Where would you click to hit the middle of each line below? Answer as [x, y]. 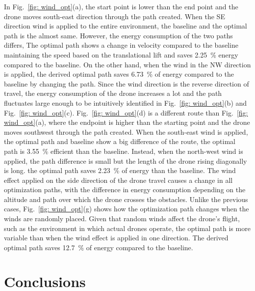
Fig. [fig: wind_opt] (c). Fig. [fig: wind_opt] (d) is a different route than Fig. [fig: [126, 112]
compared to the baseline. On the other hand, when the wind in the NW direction [127, 64]
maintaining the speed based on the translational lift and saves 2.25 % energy [121, 54]
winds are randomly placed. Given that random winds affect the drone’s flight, [122, 218]
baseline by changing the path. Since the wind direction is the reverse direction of [127, 83]
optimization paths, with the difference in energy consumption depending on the [125, 189]
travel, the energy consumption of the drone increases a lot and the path [113, 93]
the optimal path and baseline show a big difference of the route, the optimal [120, 141]
